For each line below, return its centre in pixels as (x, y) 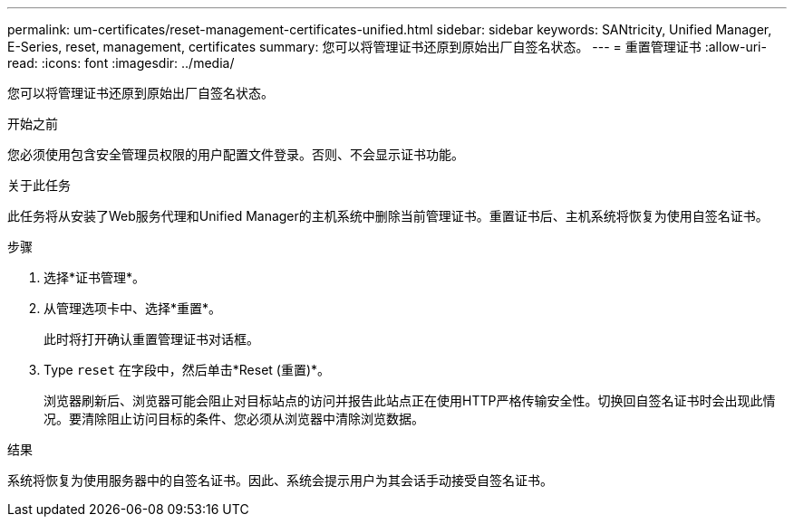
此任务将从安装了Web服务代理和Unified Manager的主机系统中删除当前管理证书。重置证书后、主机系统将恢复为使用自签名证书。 (388, 216)
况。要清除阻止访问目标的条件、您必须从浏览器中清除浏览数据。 (234, 419)
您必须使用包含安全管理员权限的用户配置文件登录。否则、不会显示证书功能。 (236, 154)
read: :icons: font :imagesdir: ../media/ (121, 63)
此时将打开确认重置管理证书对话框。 (151, 339)
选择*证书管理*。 (95, 277)
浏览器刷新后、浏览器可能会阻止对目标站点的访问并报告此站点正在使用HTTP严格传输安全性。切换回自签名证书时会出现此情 (410, 400)
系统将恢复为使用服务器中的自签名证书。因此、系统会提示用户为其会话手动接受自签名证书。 (280, 480)
